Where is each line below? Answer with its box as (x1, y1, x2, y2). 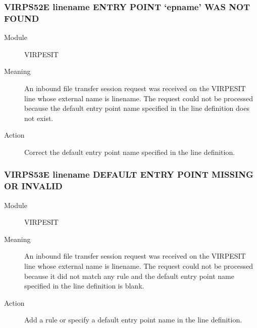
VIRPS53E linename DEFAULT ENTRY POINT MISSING (4, 168, 253, 181)
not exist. (24, 112, 54, 123)
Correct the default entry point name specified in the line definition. (24, 146, 235, 157)
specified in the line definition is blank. (24, 280, 144, 291)
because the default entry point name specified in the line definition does (24, 103, 249, 113)
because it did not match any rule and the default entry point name (24, 270, 234, 281)
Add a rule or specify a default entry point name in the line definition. (24, 314, 242, 325)
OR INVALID (4, 180, 63, 192)
